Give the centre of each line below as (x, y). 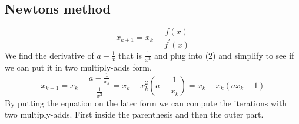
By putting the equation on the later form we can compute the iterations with (146, 103)
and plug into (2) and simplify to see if (224, 55)
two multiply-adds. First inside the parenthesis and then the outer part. (134, 114)
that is (130, 55)
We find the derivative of (49, 55)
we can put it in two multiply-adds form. (78, 67)
